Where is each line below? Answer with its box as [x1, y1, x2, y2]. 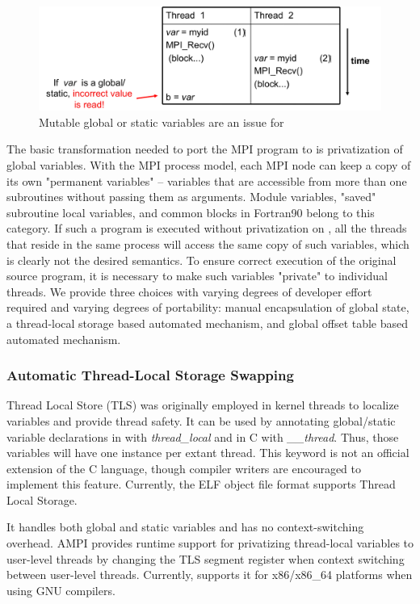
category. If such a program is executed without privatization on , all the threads [6, 220, 407, 237]
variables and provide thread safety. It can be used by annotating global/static [6, 412, 396, 429]
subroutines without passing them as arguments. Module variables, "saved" [6, 188, 376, 205]
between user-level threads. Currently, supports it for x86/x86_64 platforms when [6, 566, 413, 583]
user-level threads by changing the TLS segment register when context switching [6, 550, 405, 567]
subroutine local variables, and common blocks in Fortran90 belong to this [6, 203, 375, 220]
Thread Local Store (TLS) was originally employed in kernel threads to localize [6, 396, 399, 413]
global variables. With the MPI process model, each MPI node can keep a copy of [6, 156, 411, 173]
